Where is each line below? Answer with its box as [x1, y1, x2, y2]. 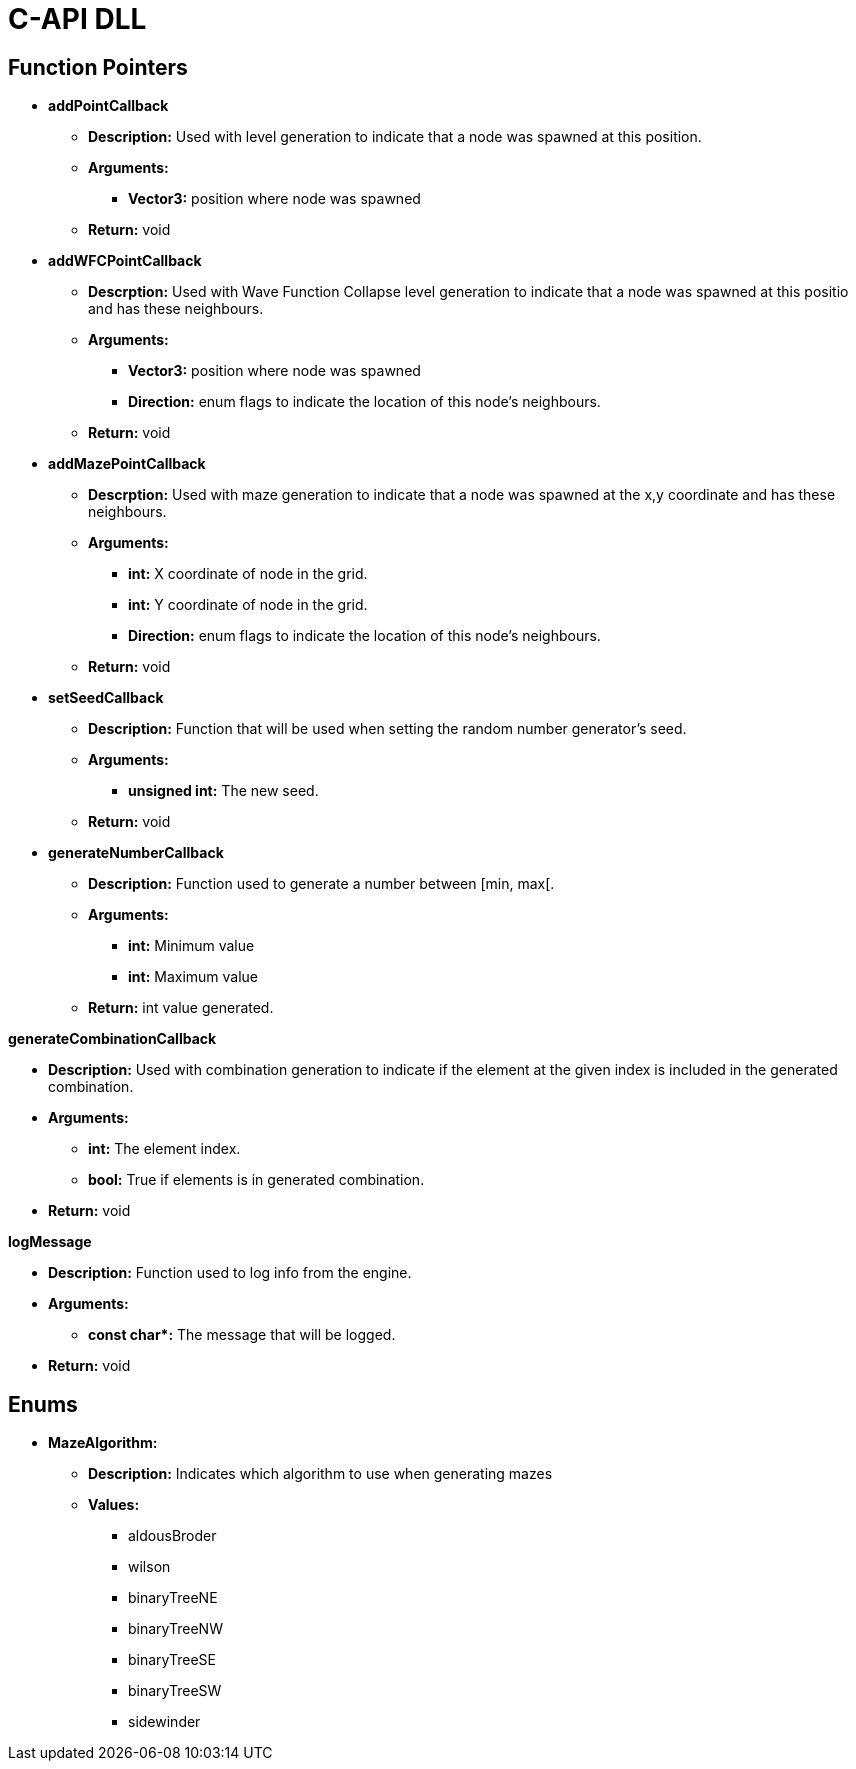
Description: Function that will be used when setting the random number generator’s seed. [88, 720, 687, 738]
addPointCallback [48, 97, 169, 115]
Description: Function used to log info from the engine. [48, 1264, 412, 1282]
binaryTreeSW [128, 1682, 222, 1700]
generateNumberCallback [48, 844, 224, 862]
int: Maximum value [128, 968, 259, 986]
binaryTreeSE [128, 1651, 216, 1669]
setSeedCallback [48, 689, 164, 707]
